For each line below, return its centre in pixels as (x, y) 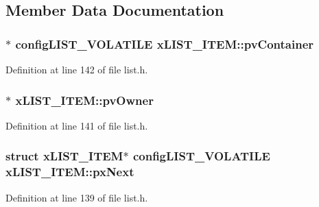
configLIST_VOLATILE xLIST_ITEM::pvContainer (165, 44)
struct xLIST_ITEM (64, 156)
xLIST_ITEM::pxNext (70, 172)
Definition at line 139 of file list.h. (77, 197)
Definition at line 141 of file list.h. (77, 125)
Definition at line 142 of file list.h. (77, 69)
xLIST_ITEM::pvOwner (84, 100)
